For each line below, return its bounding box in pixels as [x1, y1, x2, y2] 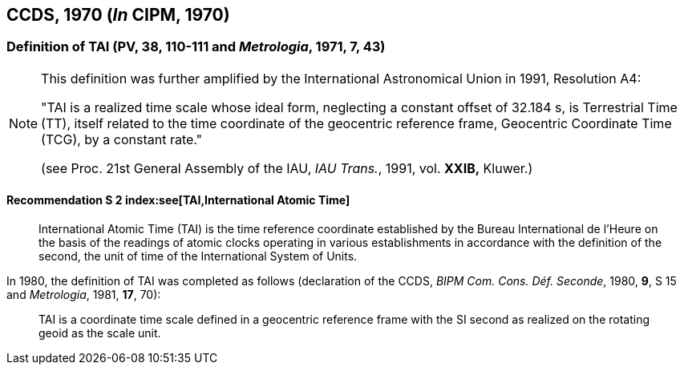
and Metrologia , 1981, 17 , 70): [6, 288, 161, 302]
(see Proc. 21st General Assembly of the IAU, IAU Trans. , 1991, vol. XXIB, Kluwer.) [41, 159, 533, 176]
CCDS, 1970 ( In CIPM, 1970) [6, 5, 230, 25]
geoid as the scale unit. [38, 326, 161, 341]
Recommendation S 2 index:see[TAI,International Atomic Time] [6, 193, 350, 208]
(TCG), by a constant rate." [41, 131, 203, 147]
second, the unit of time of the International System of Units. [38, 249, 358, 264]
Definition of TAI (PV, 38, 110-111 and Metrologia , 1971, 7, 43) [6, 38, 386, 55]
